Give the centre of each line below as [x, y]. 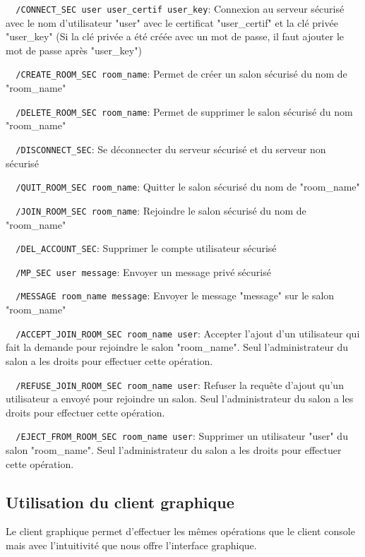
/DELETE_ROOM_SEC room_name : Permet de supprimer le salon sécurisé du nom [184, 111]
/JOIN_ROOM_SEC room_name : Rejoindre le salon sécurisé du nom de [161, 210]
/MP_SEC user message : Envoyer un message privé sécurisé [143, 271]
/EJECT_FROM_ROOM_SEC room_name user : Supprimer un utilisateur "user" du [182, 436]
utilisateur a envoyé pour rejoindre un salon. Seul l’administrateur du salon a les [180, 399]
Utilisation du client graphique [120, 502]
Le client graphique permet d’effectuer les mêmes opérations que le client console [180, 531]
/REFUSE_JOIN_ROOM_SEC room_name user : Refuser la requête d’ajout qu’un [180, 384]
